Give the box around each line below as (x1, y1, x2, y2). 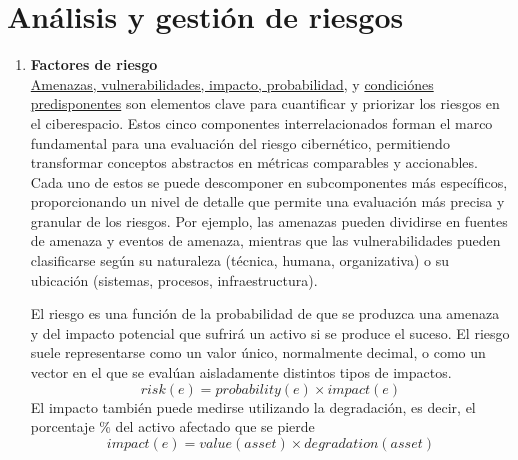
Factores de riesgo (30, 54, 158, 75)
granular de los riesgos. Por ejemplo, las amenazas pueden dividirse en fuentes (30, 210, 508, 231)
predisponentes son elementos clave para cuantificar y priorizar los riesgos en (30, 93, 500, 114)
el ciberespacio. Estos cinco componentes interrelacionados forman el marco (30, 112, 493, 133)
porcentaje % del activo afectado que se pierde (30, 416, 315, 437)
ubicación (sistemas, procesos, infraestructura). (30, 269, 318, 290)
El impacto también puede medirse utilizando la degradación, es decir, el (30, 396, 476, 417)
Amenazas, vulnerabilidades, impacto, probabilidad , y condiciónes (30, 73, 434, 94)
